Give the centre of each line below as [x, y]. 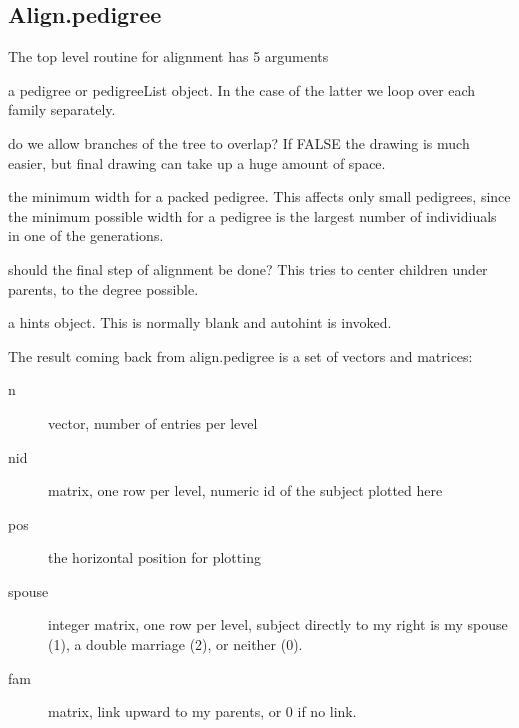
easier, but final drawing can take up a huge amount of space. [197, 162]
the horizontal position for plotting [154, 557]
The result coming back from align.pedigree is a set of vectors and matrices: [240, 355]
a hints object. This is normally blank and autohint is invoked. [200, 322]
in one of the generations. [86, 235]
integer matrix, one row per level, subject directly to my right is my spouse [278, 624]
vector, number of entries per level [153, 422]
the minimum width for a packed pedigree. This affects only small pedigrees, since [259, 196]
